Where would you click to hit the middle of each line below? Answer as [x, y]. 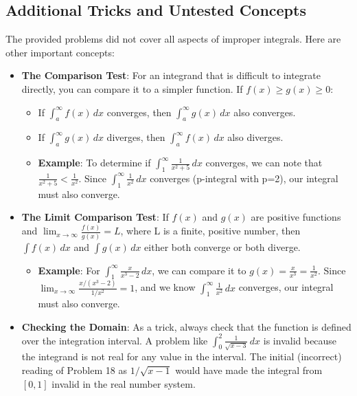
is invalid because [300, 340]
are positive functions [296, 217]
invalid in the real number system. [124, 383]
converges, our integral [286, 287]
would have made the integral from [249, 370]
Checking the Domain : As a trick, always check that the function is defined [186, 326]
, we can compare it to [199, 270]
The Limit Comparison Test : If [95, 217]
